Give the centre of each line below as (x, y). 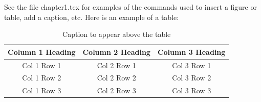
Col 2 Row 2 (116, 78)
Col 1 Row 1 (42, 65)
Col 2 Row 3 (116, 90)
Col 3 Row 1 (192, 65)
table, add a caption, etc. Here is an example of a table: (92, 17)
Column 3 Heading (191, 52)
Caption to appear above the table (117, 34)
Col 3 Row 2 (192, 78)
